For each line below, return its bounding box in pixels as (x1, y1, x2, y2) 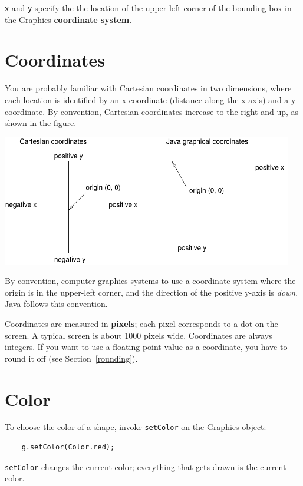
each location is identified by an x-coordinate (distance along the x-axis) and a (5, 93, 289, 105)
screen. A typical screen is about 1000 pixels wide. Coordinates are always (5, 329, 272, 341)
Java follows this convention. (5, 297, 108, 310)
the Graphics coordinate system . (5, 13, 132, 25)
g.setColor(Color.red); (21, 443, 115, 452)
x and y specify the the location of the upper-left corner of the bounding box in (5, 2, 292, 14)
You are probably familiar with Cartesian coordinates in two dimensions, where (5, 82, 292, 94)
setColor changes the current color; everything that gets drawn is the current (5, 460, 286, 472)
